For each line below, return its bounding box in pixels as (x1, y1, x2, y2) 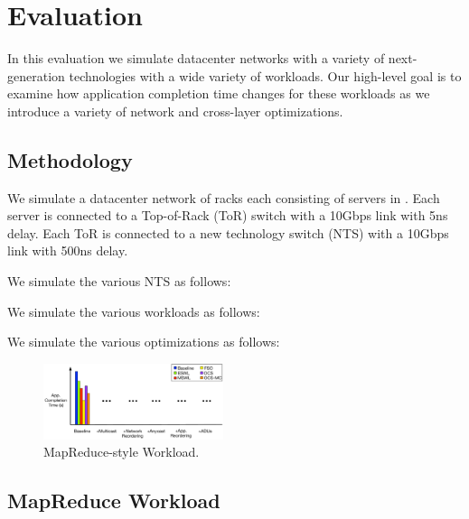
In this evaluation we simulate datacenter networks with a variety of (7, 49, 385, 68)
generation (7, 66, 65, 85)
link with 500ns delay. (7, 241, 128, 260)
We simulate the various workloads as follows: (7, 301, 260, 320)
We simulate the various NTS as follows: (7, 272, 231, 291)
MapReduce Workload (7, 487, 220, 514)
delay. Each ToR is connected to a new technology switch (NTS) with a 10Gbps (7, 223, 449, 242)
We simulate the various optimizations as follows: (7, 332, 280, 351)
